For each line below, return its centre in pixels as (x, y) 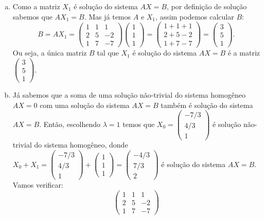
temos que (139, 124)
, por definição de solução (207, 6)
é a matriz (244, 53)
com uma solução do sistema (85, 105)
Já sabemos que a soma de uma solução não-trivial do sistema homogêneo (129, 95)
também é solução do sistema (207, 105)
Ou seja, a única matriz (50, 53)
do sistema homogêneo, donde (81, 145)
